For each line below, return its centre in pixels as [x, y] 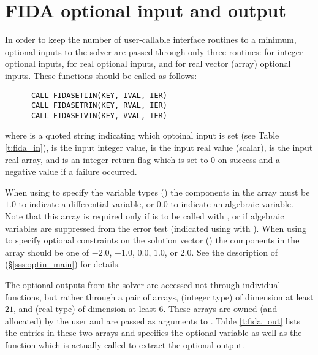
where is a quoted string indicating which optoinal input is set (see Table [142, 135]
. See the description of [234, 252]
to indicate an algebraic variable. [232, 204]
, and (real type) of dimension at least [85, 309]
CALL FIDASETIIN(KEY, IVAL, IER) [99, 95]
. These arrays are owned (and [220, 309]
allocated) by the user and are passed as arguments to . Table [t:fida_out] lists [153, 320]
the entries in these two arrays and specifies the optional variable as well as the [153, 333]
